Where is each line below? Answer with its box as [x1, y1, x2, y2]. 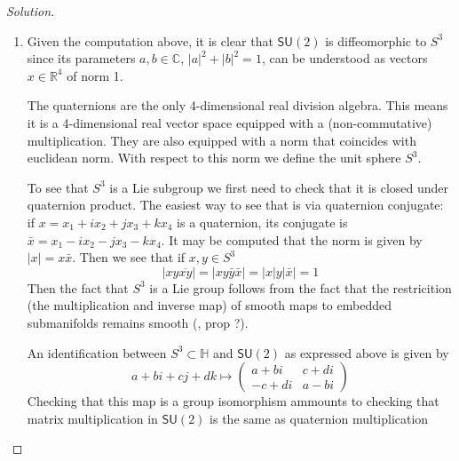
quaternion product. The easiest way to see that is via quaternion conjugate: [27, 195, 444, 214]
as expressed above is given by [284, 343, 449, 362]
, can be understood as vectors [261, 49, 428, 68]
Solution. [6, 2, 55, 20]
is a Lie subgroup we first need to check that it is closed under [109, 178, 449, 196]
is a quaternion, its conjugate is [177, 212, 348, 231]
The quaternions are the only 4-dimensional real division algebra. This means [27, 96, 448, 115]
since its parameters [27, 49, 136, 68]
